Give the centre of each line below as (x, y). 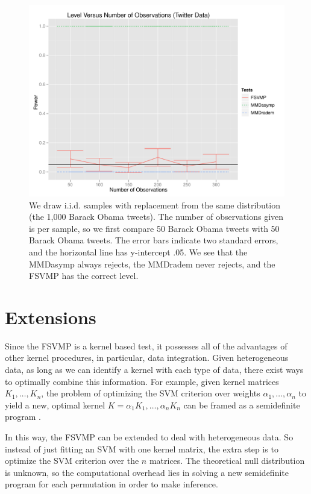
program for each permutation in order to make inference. (112, 484)
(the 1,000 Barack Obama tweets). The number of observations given (156, 217)
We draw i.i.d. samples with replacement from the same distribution (155, 205)
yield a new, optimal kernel (55, 405)
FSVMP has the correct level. (84, 276)
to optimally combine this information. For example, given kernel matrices (142, 381)
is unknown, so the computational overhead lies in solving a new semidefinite (147, 472)
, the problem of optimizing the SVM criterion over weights (151, 393)
